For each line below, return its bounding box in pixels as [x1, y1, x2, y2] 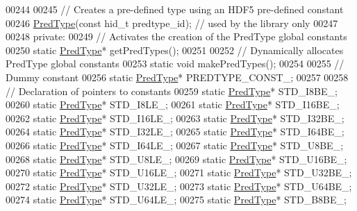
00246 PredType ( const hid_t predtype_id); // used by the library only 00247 [6, 15, 338, 30]
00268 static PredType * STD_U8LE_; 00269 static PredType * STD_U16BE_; [6, 151, 347, 166]
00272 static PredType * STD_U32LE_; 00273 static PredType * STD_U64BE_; [6, 178, 352, 193]
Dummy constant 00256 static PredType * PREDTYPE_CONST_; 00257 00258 [6, 69, 349, 84]
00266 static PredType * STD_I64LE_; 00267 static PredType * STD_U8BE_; [6, 137, 344, 152]
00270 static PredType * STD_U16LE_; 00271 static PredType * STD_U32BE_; [6, 165, 352, 180]
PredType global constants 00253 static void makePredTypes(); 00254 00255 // [6, 56, 344, 71]
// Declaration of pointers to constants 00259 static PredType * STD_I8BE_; [6, 83, 338, 98]
